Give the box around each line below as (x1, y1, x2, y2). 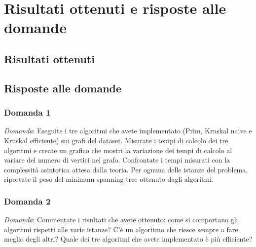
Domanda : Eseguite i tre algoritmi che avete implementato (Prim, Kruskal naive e (4, 125, 252, 136)
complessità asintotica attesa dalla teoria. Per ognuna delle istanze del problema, (4, 164, 248, 174)
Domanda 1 (4, 106, 51, 119)
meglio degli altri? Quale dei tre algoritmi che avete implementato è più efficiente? (4, 234, 253, 244)
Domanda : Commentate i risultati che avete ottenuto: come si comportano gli (4, 214, 238, 225)
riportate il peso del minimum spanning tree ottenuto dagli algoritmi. (4, 174, 214, 184)
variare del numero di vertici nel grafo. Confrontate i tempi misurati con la (4, 155, 230, 165)
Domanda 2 (4, 195, 51, 207)
